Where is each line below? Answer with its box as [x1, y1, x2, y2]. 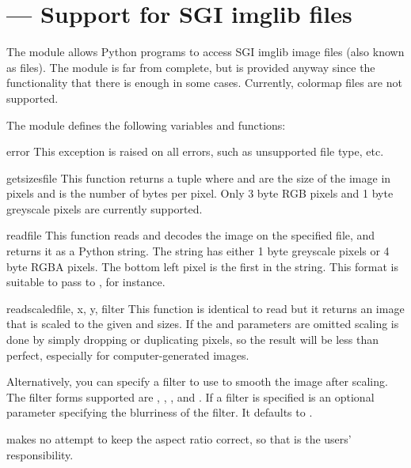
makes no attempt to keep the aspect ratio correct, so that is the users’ [6, 431, 352, 447]
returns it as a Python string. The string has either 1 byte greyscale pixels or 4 [6, 243, 390, 259]
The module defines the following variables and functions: [6, 116, 286, 133]
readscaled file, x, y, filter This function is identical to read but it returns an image [6, 300, 405, 316]
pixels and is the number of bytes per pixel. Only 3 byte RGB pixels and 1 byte [6, 185, 394, 202]
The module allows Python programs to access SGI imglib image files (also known [6, 43, 405, 60]
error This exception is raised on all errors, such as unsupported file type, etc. [6, 143, 384, 160]
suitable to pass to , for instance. [6, 274, 166, 290]
